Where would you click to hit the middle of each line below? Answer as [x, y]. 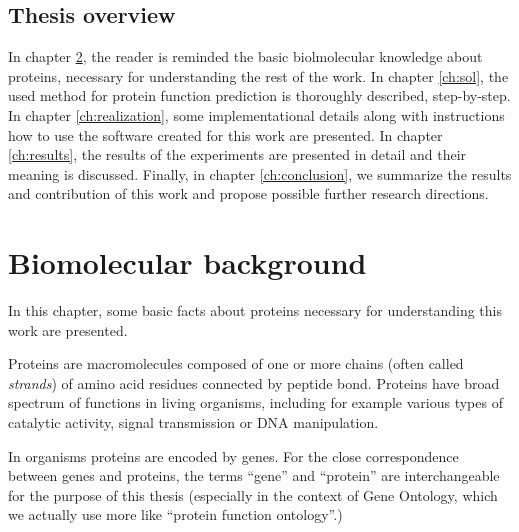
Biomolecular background [187, 262]
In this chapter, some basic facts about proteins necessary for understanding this [255, 310]
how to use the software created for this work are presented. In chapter [225, 134]
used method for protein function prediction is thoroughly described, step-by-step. [259, 95]
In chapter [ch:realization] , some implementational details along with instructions [256, 114]
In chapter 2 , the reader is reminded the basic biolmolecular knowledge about [245, 56]
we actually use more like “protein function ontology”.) [175, 514]
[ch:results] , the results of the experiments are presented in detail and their [237, 154]
